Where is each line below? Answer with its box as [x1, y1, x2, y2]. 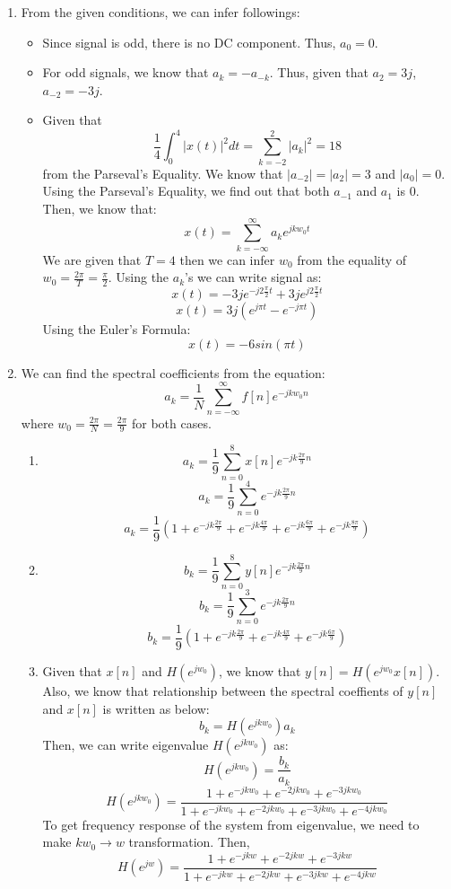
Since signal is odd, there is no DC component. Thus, [42, 32, 336, 51]
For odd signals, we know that [42, 63, 209, 82]
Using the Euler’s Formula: [42, 320, 191, 339]
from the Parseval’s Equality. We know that [42, 163, 283, 182]
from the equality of [297, 250, 407, 268]
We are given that [42, 250, 142, 268]
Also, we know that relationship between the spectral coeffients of [42, 682, 403, 700]
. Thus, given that [269, 63, 369, 82]
